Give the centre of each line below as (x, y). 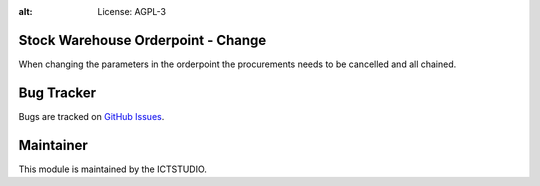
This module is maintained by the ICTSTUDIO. (112, 169)
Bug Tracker (57, 92)
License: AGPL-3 (132, 11)
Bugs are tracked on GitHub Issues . (91, 116)
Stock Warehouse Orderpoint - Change (142, 40)
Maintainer (53, 145)
